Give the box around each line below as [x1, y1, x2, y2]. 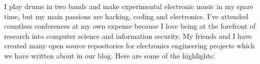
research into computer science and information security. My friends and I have [4, 30, 252, 41]
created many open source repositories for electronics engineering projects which [4, 40, 255, 51]
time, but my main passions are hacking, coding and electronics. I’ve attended [4, 11, 248, 21]
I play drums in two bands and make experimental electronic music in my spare [4, 1, 253, 11]
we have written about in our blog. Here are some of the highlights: [4, 50, 215, 60]
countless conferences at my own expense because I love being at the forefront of [4, 21, 256, 31]
